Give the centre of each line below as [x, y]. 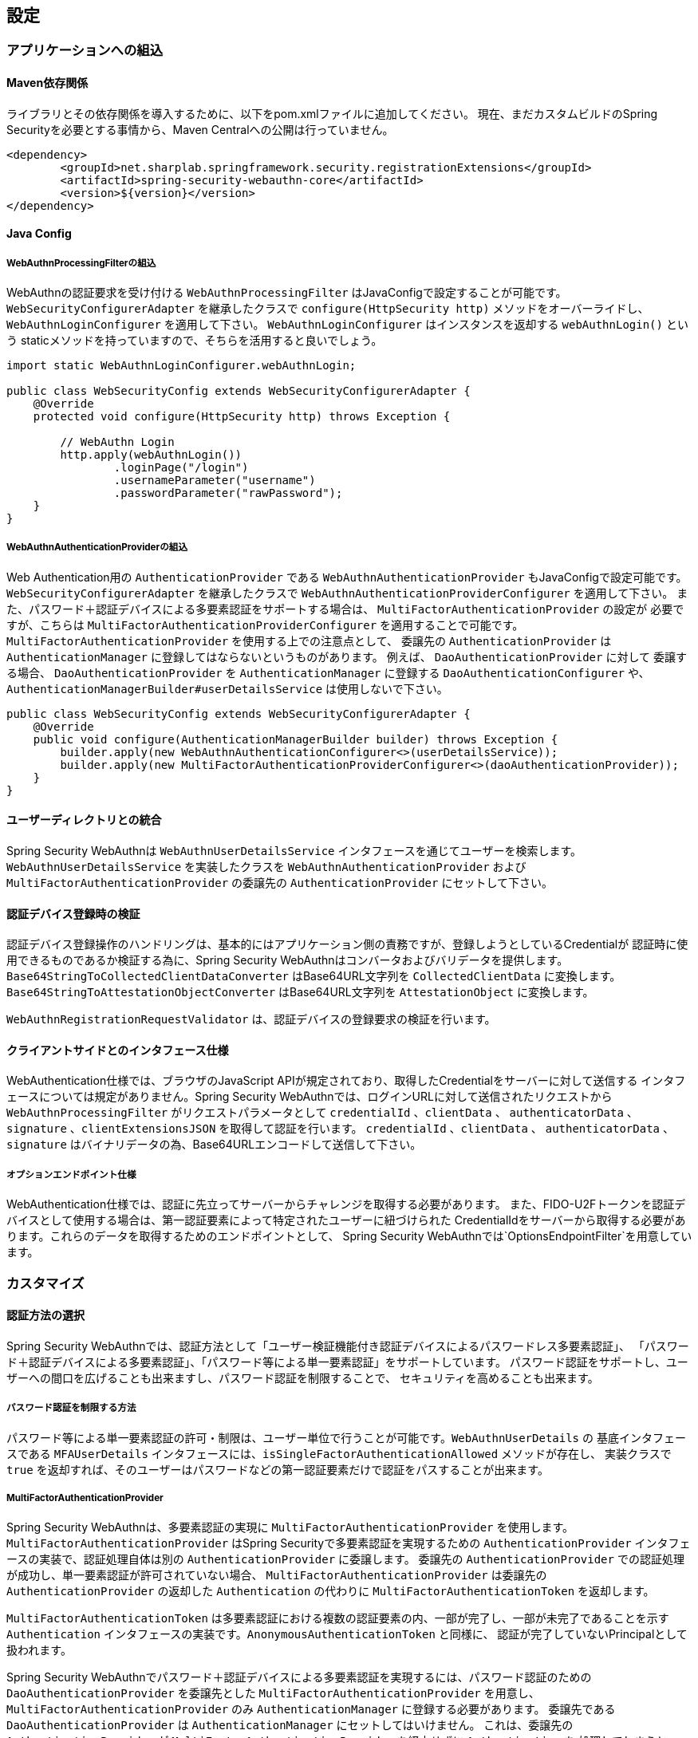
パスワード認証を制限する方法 [71, 1408]
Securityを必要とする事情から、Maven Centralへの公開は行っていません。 [200, 129]
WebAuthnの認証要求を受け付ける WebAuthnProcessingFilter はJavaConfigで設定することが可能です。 [287, 293]
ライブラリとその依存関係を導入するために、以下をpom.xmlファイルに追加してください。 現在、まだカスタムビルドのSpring [332, 113]
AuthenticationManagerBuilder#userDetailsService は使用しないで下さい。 [227, 688]
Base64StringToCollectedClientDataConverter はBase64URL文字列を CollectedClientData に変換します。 [314, 976]
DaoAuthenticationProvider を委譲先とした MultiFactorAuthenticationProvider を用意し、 [273, 1693]
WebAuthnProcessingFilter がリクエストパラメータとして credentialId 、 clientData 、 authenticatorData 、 [322, 1113]
